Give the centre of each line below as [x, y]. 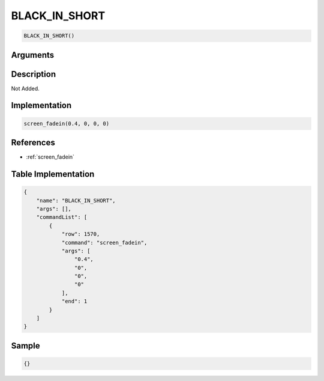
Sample [25, 346]
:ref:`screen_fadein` [50, 157]
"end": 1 [74, 301]
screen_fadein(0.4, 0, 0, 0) [67, 123]
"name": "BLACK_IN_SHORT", [76, 200]
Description [34, 74]
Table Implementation [53, 174]
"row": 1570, [81, 234]
